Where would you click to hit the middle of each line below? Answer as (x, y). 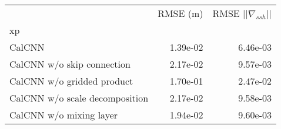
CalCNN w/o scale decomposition (79, 98)
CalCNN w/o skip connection (70, 64)
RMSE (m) (180, 13)
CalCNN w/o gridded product (71, 81)
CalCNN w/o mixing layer (64, 115)
